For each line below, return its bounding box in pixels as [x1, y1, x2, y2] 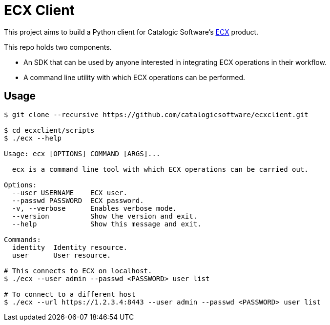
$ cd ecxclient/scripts [4, 126, 95, 134]
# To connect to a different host [4, 290, 136, 298]
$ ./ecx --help [4, 134, 62, 142]
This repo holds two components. [4, 42, 112, 51]
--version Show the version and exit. [12, 212, 198, 220]
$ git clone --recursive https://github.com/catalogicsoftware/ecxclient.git [4, 110, 309, 119]
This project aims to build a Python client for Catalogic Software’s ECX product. [4, 27, 259, 36]
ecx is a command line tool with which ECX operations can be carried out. [12, 165, 309, 173]
